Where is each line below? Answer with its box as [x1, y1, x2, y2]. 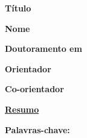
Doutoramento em [5, 42, 82, 55]
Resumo [5, 102, 39, 115]
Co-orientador [5, 83, 64, 95]
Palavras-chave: [5, 123, 70, 136]
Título [5, 2, 31, 14]
